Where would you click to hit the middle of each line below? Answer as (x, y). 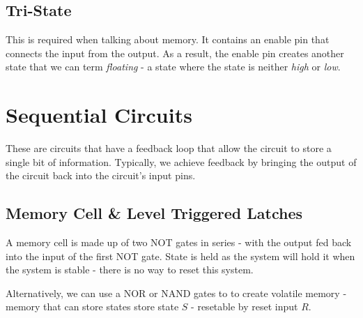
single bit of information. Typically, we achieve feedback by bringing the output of (181, 161)
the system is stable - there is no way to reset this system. (130, 270)
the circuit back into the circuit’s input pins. (101, 175)
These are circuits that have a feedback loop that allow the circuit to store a (169, 148)
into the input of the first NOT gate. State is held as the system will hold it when (180, 256)
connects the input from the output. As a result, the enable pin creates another (175, 53)
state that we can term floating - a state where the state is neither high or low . (173, 67)
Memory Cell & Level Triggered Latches (154, 213)
